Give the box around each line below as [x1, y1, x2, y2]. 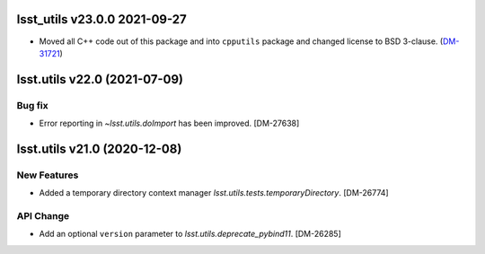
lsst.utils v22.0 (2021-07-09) [16, 72, 184, 87]
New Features [16, 169, 79, 181]
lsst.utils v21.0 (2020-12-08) [16, 141, 182, 156]
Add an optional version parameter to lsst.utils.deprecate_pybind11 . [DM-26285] [39, 229, 341, 240]
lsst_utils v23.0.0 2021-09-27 [16, 12, 188, 27]
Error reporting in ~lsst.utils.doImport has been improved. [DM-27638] [39, 118, 300, 129]
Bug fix [16, 99, 48, 111]
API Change [16, 209, 70, 222]
